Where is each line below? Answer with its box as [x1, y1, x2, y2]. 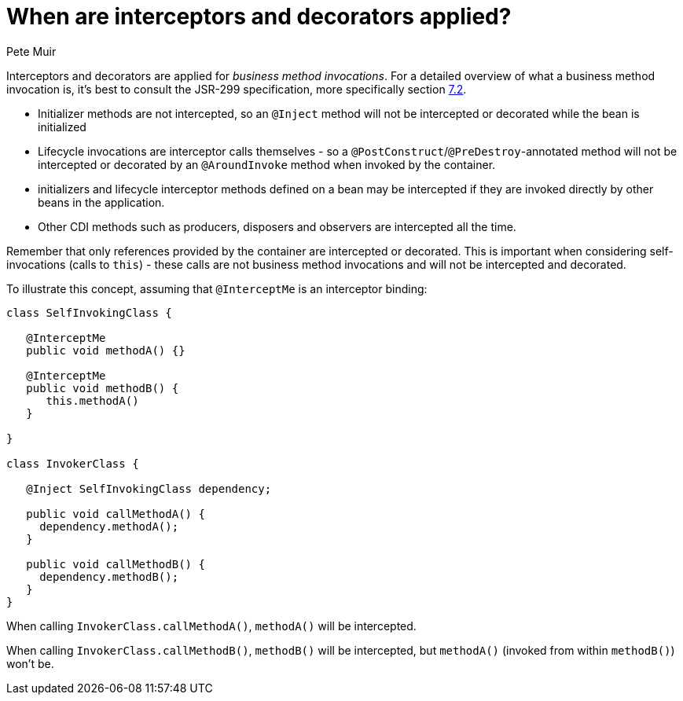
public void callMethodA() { [26, 507, 205, 520]
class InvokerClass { [6, 457, 139, 470]
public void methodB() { [26, 381, 179, 395]
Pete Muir [6, 44, 57, 58]
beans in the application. [38, 195, 165, 209]
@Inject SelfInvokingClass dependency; [26, 482, 272, 495]
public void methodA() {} [26, 343, 185, 357]
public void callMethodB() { [26, 557, 205, 571]
